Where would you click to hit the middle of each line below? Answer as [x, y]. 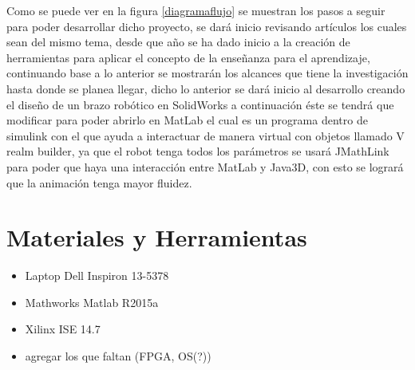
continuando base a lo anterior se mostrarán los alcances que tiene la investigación [207, 73]
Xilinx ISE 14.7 [63, 329]
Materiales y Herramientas [157, 237]
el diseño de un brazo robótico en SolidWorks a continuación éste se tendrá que [200, 104]
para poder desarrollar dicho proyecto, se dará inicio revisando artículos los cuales [207, 26]
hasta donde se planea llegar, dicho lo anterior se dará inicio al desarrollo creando [206, 88]
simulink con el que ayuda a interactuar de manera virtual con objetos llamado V [206, 135]
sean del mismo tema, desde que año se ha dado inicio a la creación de [178, 42]
